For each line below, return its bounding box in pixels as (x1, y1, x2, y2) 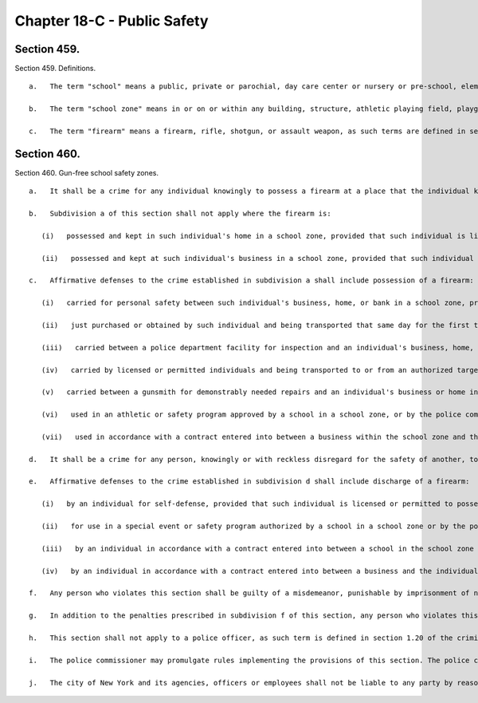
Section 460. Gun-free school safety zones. (14, 168, 159, 177)
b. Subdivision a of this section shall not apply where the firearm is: (29, 209, 331, 219)
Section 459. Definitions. (14, 64, 96, 73)
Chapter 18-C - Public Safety (14, 12, 209, 30)
